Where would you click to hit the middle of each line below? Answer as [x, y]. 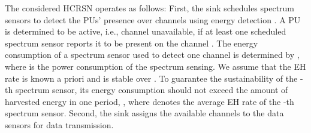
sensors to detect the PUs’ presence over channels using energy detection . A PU [153, 19]
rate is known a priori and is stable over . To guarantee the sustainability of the [151, 78]
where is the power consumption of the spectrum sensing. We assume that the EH [155, 66]
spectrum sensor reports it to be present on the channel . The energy [132, 43]
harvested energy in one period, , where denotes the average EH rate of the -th [150, 101]
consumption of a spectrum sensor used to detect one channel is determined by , [152, 55]
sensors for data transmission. [59, 124]
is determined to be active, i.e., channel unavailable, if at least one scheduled [146, 31]
